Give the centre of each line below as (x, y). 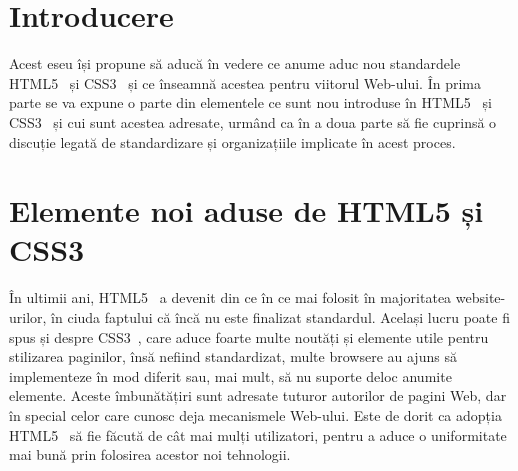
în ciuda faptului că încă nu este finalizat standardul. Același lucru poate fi (280, 317)
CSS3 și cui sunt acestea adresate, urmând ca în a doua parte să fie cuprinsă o (253, 121)
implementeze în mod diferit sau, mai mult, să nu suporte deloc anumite (230, 375)
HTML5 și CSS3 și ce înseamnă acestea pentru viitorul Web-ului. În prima (245, 82)
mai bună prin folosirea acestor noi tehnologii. (150, 454)
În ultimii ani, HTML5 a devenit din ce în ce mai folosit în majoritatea (230, 297)
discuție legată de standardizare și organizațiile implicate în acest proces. (232, 141)
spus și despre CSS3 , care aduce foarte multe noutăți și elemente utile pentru (249, 336)
